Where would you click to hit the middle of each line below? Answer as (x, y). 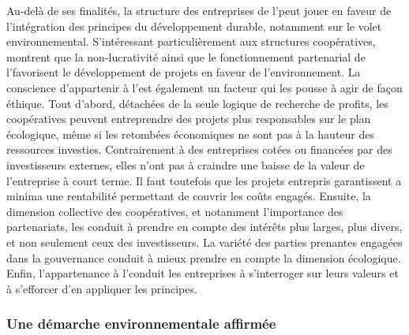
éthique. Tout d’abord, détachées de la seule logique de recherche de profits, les (197, 103)
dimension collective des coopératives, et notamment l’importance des (175, 211)
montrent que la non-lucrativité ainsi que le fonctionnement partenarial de (186, 56)
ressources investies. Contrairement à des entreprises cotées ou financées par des (199, 149)
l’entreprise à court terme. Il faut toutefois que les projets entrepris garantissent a (204, 180)
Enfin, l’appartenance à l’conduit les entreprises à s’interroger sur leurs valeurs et (203, 273)
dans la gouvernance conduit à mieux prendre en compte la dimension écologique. (204, 257)
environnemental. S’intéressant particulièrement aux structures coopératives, (191, 41)
